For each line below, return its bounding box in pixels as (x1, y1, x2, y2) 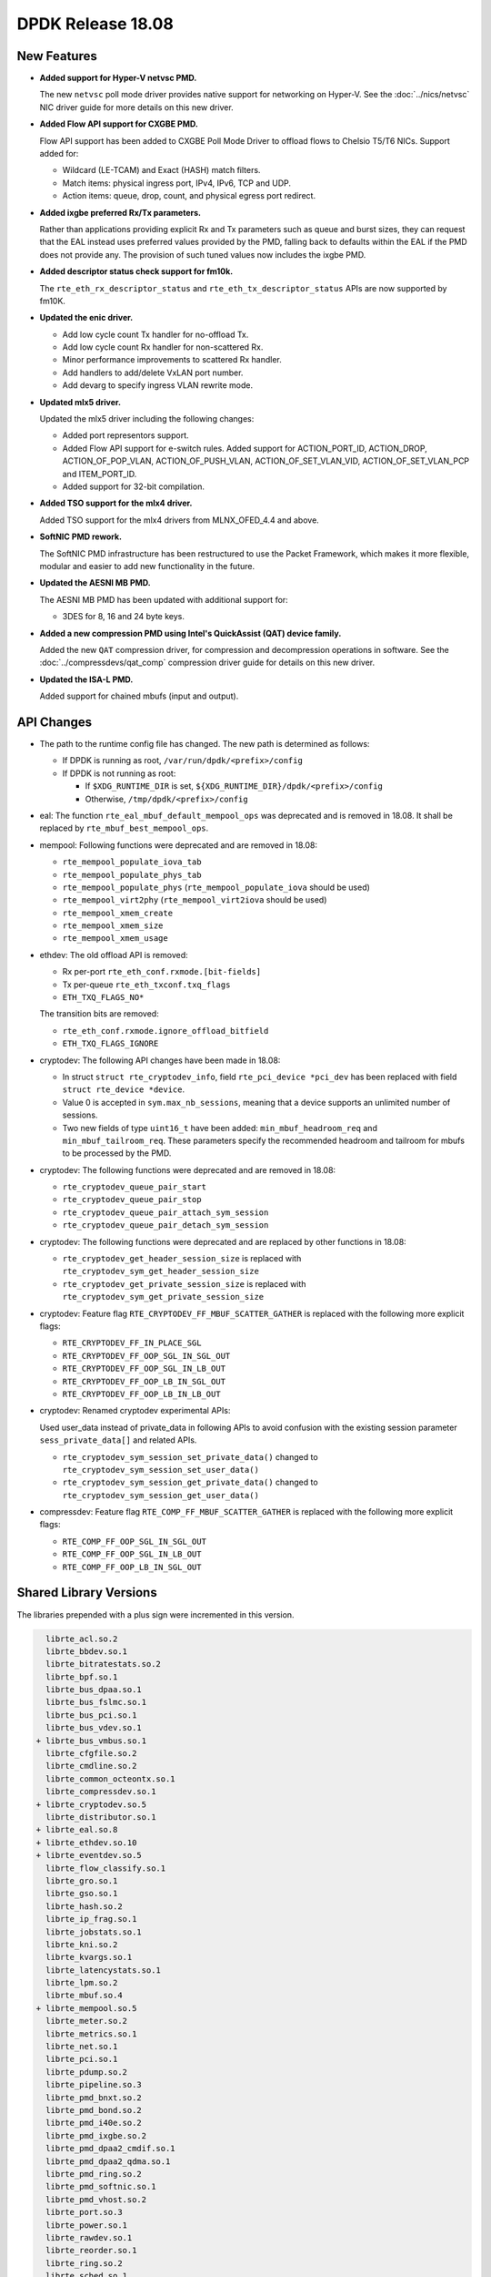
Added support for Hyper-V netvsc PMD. (39, 73, 197, 84)
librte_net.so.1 (45, 2041, 118, 2052)
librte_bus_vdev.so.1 (45, 1722, 143, 1733)
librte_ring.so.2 (45, 2258, 123, 2268)
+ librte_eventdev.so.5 (35, 1850, 143, 1861)
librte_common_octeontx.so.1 (45, 1773, 176, 1784)
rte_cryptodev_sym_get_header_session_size (62, 1266, 259, 1277)
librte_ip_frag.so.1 (45, 1914, 137, 1925)
